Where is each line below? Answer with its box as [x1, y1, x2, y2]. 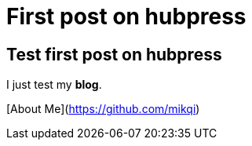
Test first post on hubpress [6, 44, 222, 64]
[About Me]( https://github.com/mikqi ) [6, 102, 200, 116]
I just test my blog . [6, 78, 102, 92]
